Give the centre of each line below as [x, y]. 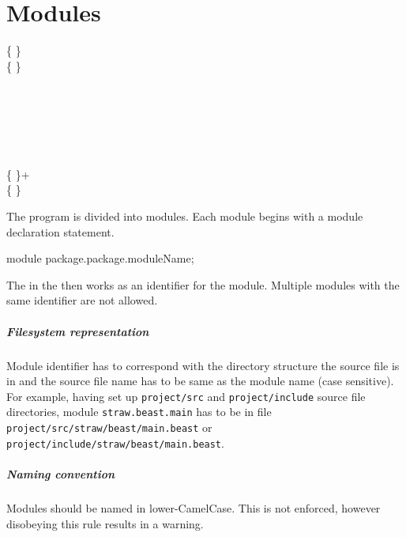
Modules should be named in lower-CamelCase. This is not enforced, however [194, 507]
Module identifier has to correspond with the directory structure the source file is [203, 365]
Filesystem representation [78, 331]
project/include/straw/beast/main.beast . [115, 442]
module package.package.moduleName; [100, 258]
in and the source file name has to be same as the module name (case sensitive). [200, 381]
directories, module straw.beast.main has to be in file [139, 412]
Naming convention [61, 474]
